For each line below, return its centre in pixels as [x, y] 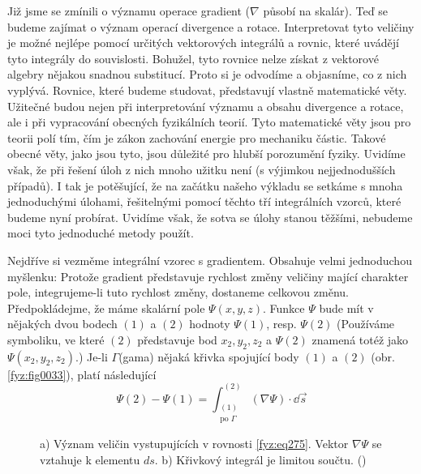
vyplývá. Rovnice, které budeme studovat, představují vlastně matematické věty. [207, 90]
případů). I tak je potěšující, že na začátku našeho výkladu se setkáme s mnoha [205, 185]
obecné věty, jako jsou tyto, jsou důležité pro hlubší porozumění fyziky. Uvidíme [206, 154]
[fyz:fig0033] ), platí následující [82, 374]
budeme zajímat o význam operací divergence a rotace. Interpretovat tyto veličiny [211, 26]
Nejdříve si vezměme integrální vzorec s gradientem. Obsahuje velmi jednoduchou [210, 260]
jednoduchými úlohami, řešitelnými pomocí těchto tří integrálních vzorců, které [204, 201]
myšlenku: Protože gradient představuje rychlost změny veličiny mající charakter [208, 276]
